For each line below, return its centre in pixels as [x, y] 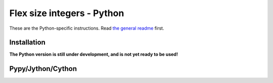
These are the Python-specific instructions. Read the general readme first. [87, 28]
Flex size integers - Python [67, 13]
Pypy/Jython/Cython [43, 69]
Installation [27, 43]
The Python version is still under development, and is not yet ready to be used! [94, 54]
